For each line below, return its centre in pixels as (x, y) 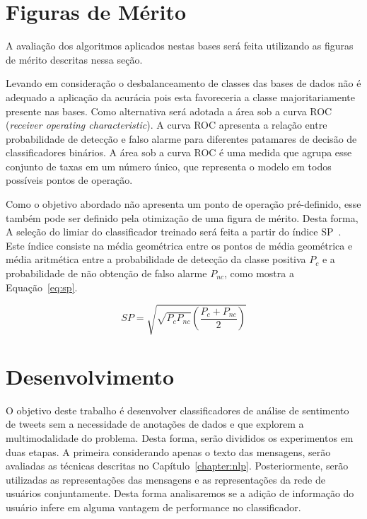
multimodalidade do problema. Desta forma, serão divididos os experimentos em (180, 438)
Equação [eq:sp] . (42, 287)
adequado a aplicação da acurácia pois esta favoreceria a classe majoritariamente (180, 97)
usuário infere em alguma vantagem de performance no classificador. (153, 507)
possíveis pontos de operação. (69, 180)
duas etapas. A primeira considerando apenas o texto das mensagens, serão (168, 451)
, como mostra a (259, 273)
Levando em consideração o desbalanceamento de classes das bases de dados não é (183, 83)
